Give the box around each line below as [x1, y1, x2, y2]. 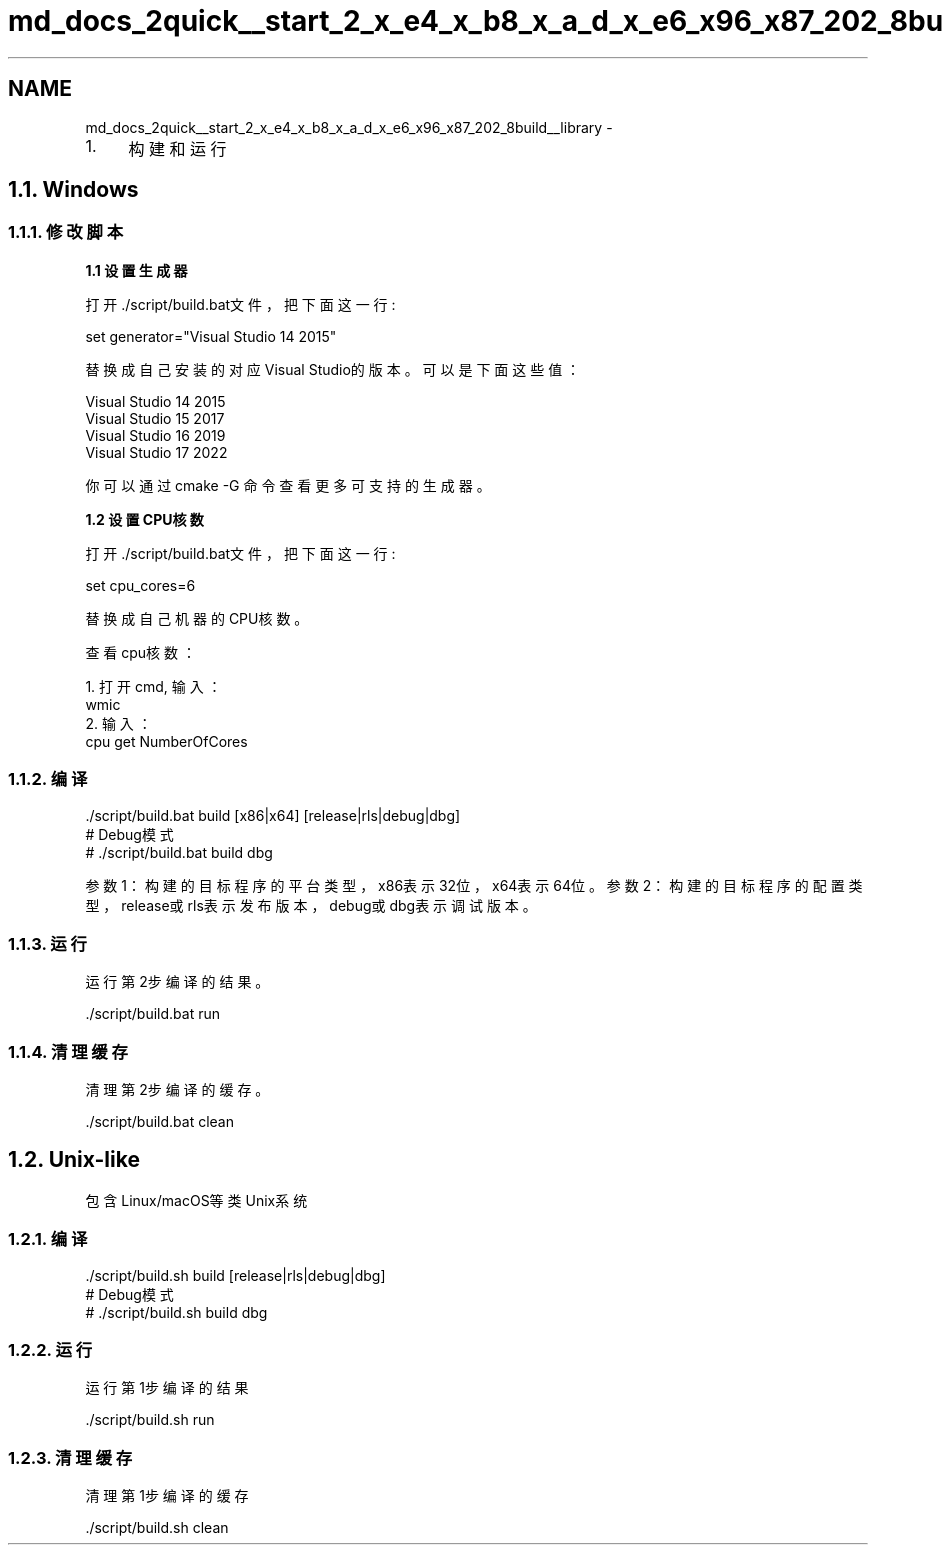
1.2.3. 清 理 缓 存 [8, 1447, 133, 1468]
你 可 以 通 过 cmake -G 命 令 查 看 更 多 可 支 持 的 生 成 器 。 [85, 476, 491, 494]
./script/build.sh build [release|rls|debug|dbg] [85, 1266, 386, 1284]
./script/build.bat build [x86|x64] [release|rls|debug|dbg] [85, 806, 461, 824]
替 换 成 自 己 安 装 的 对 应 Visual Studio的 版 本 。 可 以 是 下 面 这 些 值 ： [85, 360, 581, 378]
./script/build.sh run [85, 1411, 215, 1429]
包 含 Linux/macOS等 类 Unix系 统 [85, 1191, 308, 1209]
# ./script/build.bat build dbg [85, 843, 273, 861]
